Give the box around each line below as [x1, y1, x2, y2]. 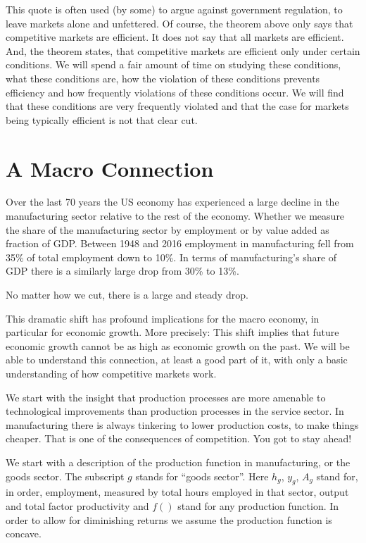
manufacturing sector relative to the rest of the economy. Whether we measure [6, 208, 345, 223]
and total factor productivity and [6, 498, 149, 513]
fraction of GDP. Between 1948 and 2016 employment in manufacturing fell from [6, 236, 354, 251]
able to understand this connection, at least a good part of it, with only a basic [6, 352, 348, 367]
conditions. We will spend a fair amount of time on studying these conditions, [6, 57, 341, 72]
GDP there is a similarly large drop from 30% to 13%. [6, 263, 239, 278]
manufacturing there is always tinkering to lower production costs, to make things [6, 417, 359, 432]
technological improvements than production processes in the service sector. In [6, 404, 344, 418]
